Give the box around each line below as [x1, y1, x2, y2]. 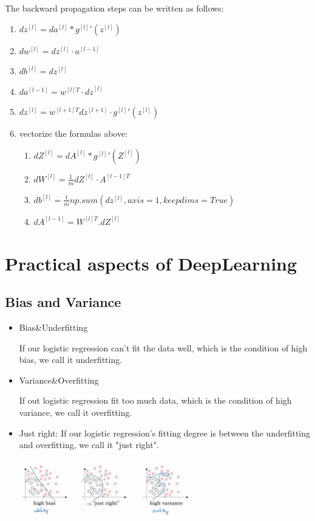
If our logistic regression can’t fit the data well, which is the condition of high [19, 341, 308, 354]
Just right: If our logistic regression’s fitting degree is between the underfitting [19, 426, 311, 439]
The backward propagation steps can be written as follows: [5, 2, 224, 14]
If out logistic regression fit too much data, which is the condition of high [19, 394, 292, 407]
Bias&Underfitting [19, 320, 88, 333]
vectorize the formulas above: [19, 127, 128, 140]
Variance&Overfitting [19, 373, 99, 386]
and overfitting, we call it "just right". [19, 438, 159, 451]
